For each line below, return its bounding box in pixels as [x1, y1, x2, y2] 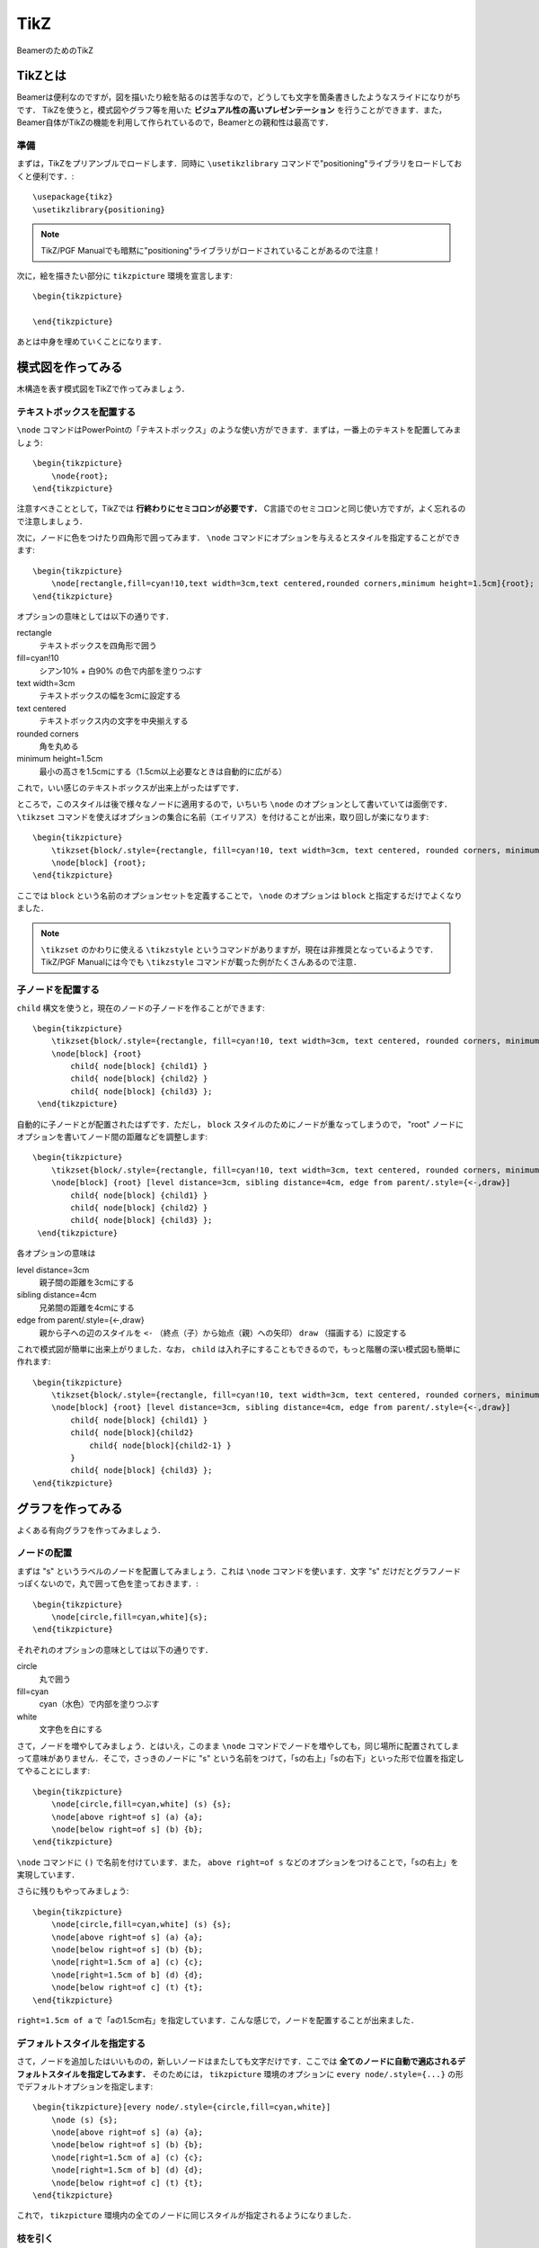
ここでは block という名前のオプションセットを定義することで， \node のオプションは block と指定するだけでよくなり [16, 890, 463, 901]
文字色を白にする [39, 1724, 103, 1735]
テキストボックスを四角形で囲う [39, 639, 157, 651]
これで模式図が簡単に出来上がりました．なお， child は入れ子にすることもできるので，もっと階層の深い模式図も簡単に [16, 1343, 462, 1354]
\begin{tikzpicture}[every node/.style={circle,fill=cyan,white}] [32, 2102, 331, 2112]
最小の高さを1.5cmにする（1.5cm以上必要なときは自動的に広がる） [39, 765, 287, 777]
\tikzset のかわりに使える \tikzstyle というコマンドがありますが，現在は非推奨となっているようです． [40, 944, 438, 955]
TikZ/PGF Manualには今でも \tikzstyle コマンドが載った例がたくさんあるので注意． [40, 957, 362, 968]
